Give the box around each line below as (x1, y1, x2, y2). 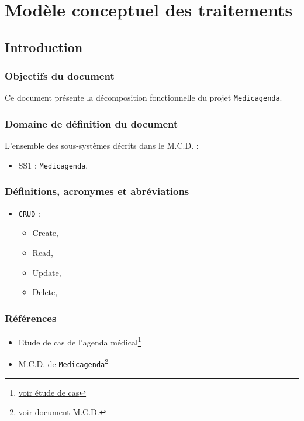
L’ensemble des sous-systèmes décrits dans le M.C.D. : (5, 139, 199, 152)
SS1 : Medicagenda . (18, 159, 88, 171)
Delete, (32, 286, 58, 298)
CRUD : (18, 207, 40, 219)
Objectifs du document (5, 69, 115, 83)
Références (5, 310, 57, 325)
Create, (32, 227, 58, 239)
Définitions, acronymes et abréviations (5, 184, 189, 198)
